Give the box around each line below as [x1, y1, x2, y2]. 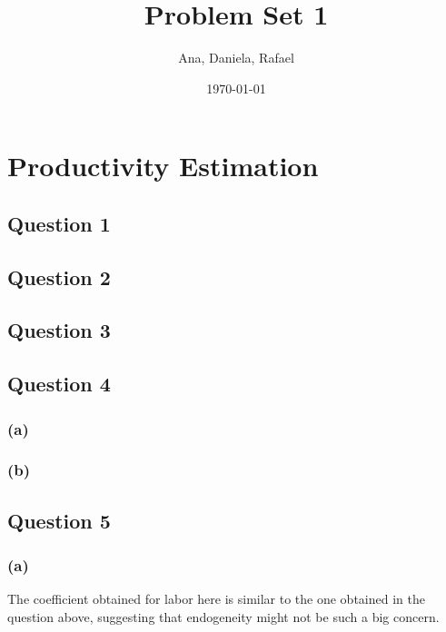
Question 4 [7, 370, 111, 398]
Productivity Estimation [7, 147, 319, 184]
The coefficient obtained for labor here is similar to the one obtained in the [7, 589, 425, 608]
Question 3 [7, 316, 111, 344]
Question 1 [7, 209, 111, 237]
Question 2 [7, 262, 111, 291]
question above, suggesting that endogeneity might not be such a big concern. [7, 607, 440, 626]
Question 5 [7, 506, 111, 534]
